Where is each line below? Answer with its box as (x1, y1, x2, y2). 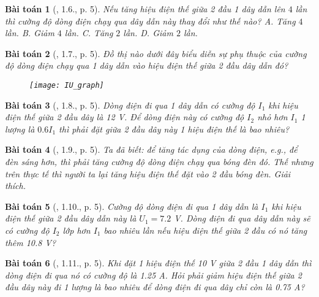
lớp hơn (62, 223, 91, 236)
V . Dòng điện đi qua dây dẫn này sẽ (174, 212, 310, 225)
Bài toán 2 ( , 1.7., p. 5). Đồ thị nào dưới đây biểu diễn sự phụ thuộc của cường (5, 47, 307, 60)
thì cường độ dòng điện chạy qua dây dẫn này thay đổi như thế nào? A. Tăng (5, 14, 296, 27)
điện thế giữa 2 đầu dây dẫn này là (5, 212, 137, 225)
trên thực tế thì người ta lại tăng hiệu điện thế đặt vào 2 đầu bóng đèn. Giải (5, 167, 291, 180)
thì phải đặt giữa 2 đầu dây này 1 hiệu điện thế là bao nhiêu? (59, 122, 290, 135)
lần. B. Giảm (5, 26, 54, 39)
